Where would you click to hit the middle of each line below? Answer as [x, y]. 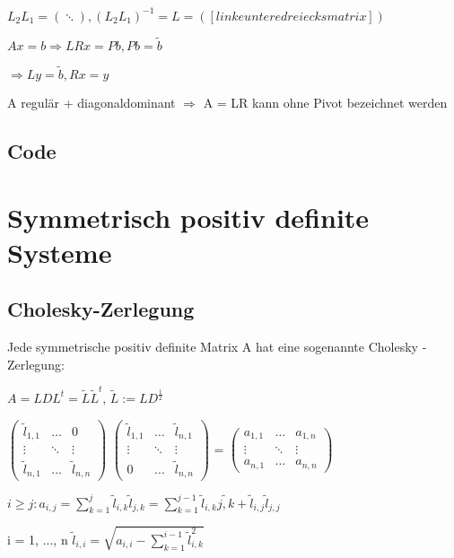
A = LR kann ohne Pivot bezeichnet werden [325, 102]
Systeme [60, 252]
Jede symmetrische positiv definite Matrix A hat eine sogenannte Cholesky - [217, 347]
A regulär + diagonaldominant [92, 102]
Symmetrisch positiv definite [188, 217]
